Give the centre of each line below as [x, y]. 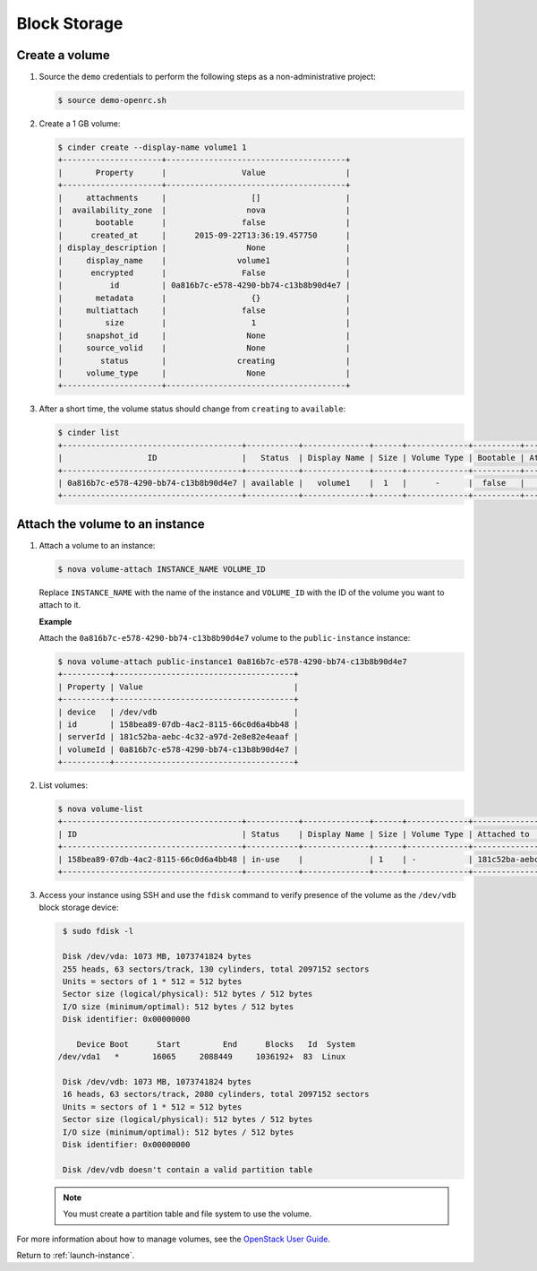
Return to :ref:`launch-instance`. [76, 1255]
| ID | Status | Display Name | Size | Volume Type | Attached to [294, 834]
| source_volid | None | [204, 348]
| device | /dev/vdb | [178, 712]
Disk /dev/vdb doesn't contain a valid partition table [188, 1169]
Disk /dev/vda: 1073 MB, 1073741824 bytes [158, 956]
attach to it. [60, 605]
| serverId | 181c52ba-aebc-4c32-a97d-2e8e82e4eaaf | [178, 737]
